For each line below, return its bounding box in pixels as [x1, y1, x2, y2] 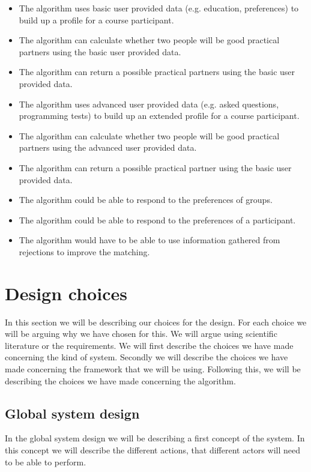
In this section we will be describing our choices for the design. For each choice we [5, 315, 307, 328]
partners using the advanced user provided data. [19, 141, 197, 154]
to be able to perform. [5, 455, 86, 468]
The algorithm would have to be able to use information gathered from [19, 234, 280, 246]
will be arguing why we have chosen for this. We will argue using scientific [5, 327, 277, 340]
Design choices [5, 280, 127, 305]
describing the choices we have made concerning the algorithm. [5, 374, 236, 387]
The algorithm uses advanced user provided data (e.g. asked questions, [19, 97, 279, 110]
